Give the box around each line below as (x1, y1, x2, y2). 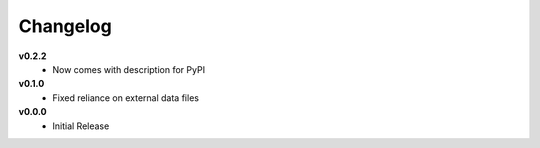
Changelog (18, 15, 112, 37)
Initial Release (52, 120, 110, 132)
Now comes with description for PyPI (52, 63, 205, 75)
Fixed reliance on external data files (52, 91, 200, 104)
